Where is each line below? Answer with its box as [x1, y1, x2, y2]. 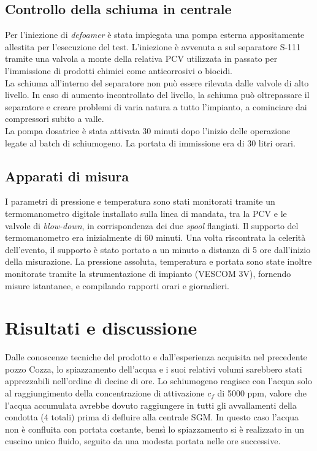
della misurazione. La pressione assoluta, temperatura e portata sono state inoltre [5, 255, 312, 268]
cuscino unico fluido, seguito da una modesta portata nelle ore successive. [5, 434, 281, 447]
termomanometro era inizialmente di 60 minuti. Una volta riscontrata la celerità [5, 231, 306, 244]
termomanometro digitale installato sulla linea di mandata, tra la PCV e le [5, 207, 287, 219]
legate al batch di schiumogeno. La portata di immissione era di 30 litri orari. [5, 136, 296, 149]
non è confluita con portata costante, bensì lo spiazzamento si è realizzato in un [5, 422, 305, 435]
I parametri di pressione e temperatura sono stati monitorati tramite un [5, 195, 275, 208]
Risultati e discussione [5, 315, 197, 340]
